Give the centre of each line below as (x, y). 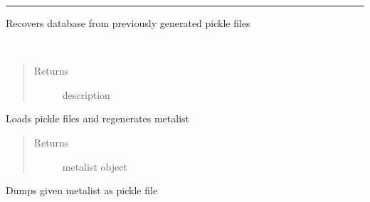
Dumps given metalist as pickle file (82, 190)
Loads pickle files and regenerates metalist (97, 118)
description (86, 94)
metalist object (95, 166)
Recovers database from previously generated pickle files (128, 23)
